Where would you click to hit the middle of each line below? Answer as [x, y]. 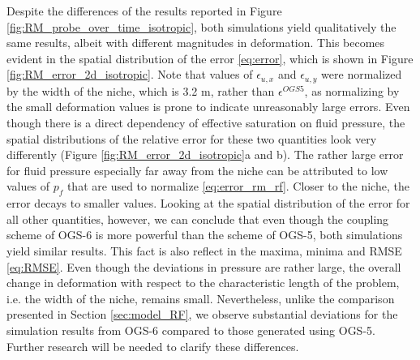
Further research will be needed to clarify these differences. [153, 346]
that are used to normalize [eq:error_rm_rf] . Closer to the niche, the [238, 186]
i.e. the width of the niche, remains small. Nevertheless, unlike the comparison [201, 298]
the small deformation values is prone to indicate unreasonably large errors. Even [208, 107]
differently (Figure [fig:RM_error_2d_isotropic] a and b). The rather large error [205, 154]
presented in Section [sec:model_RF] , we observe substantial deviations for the [202, 314]
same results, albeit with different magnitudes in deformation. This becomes [196, 43]
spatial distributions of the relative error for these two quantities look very [192, 138]
